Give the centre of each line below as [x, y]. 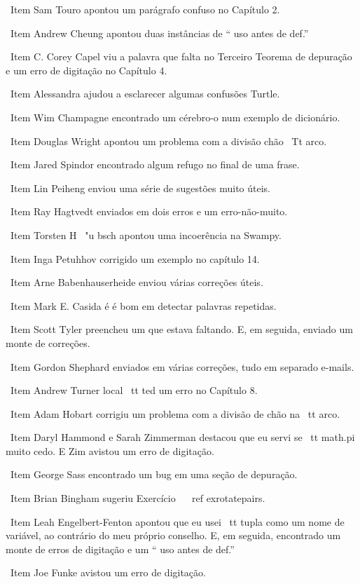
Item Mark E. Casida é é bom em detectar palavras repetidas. [143, 305]
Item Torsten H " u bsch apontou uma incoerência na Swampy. [146, 235]
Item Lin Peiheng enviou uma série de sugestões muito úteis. [140, 188]
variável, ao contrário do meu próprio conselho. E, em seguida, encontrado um [173, 535]
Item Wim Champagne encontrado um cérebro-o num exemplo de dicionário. [175, 117]
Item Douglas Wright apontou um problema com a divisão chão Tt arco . [168, 141]
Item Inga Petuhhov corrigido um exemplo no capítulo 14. [135, 258]
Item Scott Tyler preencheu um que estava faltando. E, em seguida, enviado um [181, 329]
